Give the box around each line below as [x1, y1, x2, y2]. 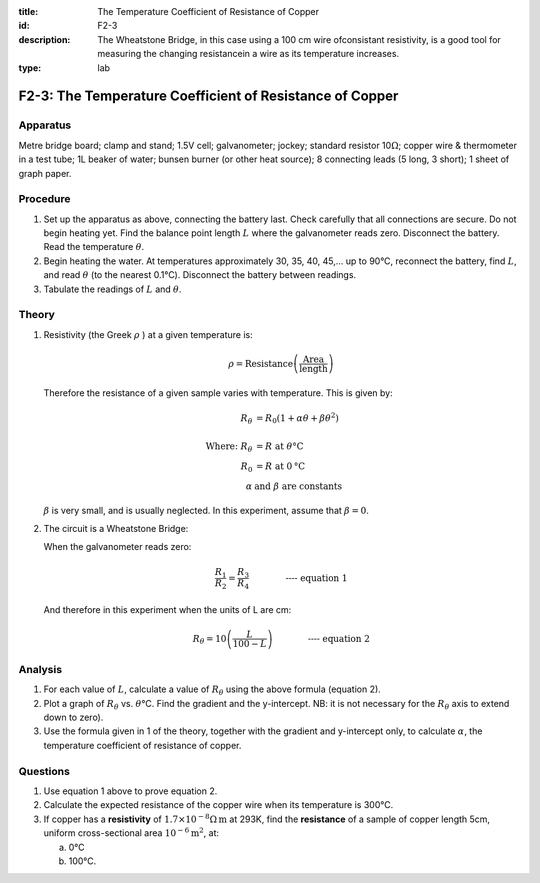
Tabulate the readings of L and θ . [43, 283, 182, 295]
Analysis [18, 662, 63, 676]
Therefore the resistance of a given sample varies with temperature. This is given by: [43, 386, 394, 399]
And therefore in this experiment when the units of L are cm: [43, 603, 292, 615]
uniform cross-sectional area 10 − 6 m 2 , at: [43, 826, 220, 839]
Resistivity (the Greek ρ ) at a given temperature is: [43, 328, 254, 340]
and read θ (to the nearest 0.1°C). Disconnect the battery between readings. [43, 269, 357, 281]
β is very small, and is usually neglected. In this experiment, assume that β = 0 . [43, 504, 369, 516]
